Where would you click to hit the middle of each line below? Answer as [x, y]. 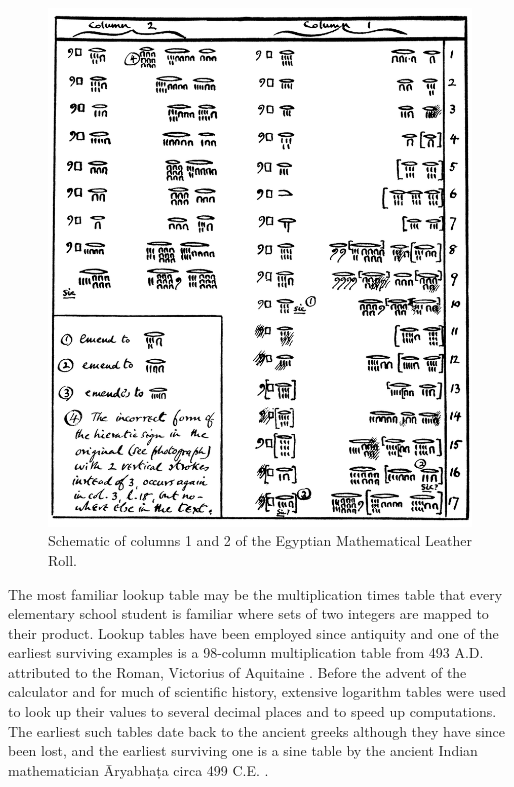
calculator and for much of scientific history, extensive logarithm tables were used [257, 691]
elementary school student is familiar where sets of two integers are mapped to [248, 613]
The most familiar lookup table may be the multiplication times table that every [255, 593]
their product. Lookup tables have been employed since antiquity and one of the [253, 632]
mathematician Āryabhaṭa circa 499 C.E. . [138, 769]
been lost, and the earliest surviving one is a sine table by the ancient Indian [243, 750]
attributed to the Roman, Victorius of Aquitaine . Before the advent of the [237, 671]
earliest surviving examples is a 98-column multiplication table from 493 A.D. [246, 652]
